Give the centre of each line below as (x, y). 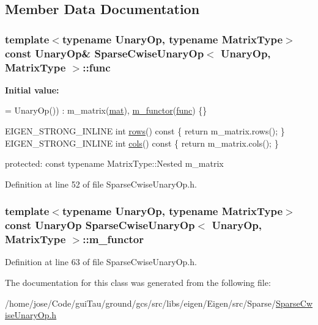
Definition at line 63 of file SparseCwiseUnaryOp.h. (101, 262)
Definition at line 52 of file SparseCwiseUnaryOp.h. (101, 184)
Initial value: (32, 89)
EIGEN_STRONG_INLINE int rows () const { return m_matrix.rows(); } (145, 131)
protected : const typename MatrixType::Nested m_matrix (114, 163)
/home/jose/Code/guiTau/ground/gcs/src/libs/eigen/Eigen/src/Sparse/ (141, 303)
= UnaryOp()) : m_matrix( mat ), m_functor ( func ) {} (106, 110)
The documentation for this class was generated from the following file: (138, 283)
